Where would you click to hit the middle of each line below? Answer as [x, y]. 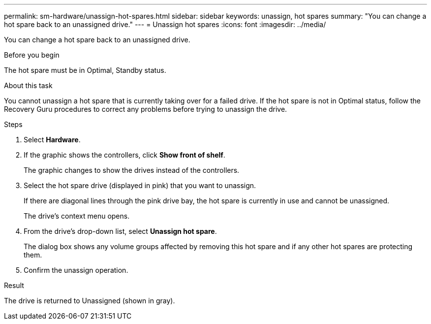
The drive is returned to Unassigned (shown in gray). [90, 301]
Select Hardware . [52, 140]
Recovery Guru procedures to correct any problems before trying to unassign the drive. [146, 109]
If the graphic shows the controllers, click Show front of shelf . [124, 155]
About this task [28, 85]
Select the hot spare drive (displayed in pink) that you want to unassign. [140, 185]
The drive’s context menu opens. [77, 216]
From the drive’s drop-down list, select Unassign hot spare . [120, 231]
